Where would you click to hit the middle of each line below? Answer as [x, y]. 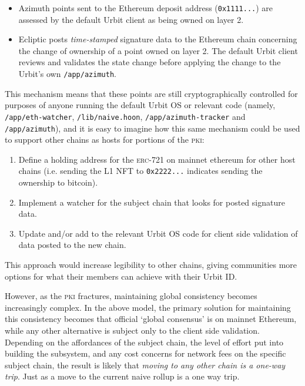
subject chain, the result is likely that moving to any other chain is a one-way [145, 365]
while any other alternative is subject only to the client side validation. [132, 330]
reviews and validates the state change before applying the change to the [150, 62]
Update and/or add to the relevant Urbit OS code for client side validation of [158, 233]
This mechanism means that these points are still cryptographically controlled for [151, 93]
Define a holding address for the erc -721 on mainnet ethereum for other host [157, 159]
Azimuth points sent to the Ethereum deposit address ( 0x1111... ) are [146, 8]
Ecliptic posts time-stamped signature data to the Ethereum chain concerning [158, 39]
